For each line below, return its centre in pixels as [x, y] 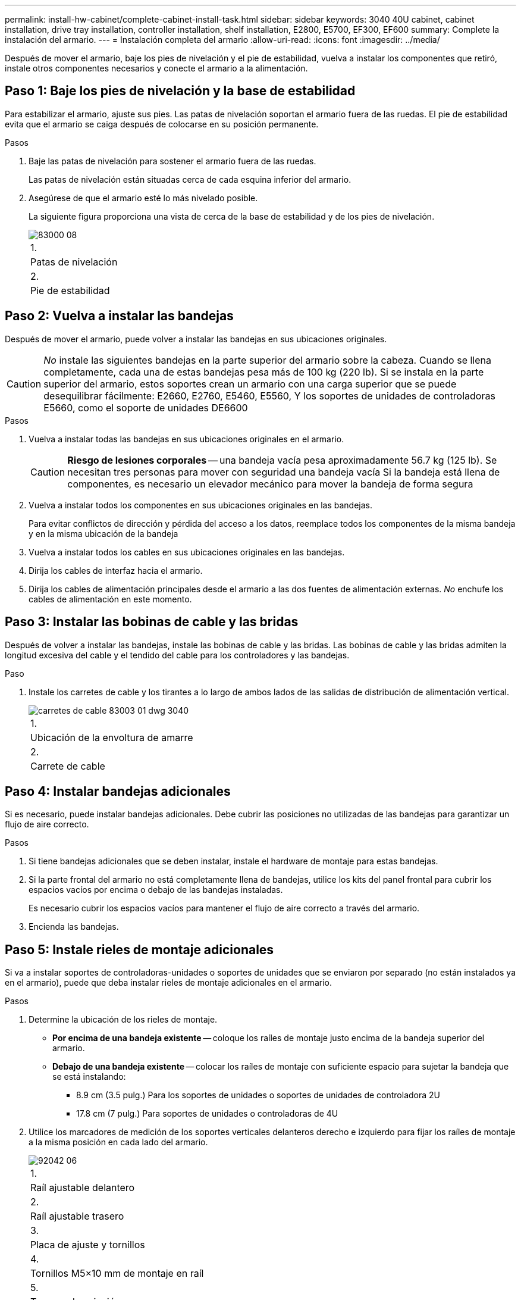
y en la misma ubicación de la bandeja [103, 533]
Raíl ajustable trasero [77, 1216]
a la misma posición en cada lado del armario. [118, 1142]
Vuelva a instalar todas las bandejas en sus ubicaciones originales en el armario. [186, 439]
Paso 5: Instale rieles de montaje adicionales [139, 949]
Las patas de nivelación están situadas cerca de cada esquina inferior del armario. [190, 179]
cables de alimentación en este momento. [110, 599]
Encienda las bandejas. [74, 927]
